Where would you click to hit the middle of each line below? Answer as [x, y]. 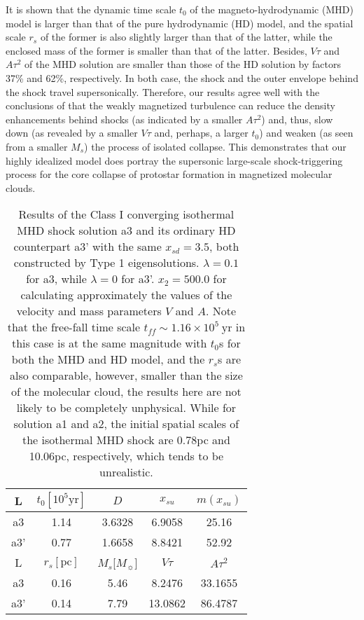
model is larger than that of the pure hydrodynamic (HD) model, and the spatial [180, 23]
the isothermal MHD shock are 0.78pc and [126, 440]
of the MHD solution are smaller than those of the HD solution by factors [182, 64]
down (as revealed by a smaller [72, 133]
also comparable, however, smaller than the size [126, 376]
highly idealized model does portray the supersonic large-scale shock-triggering [174, 160]
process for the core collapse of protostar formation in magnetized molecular [169, 174]
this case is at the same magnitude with [109, 343]
